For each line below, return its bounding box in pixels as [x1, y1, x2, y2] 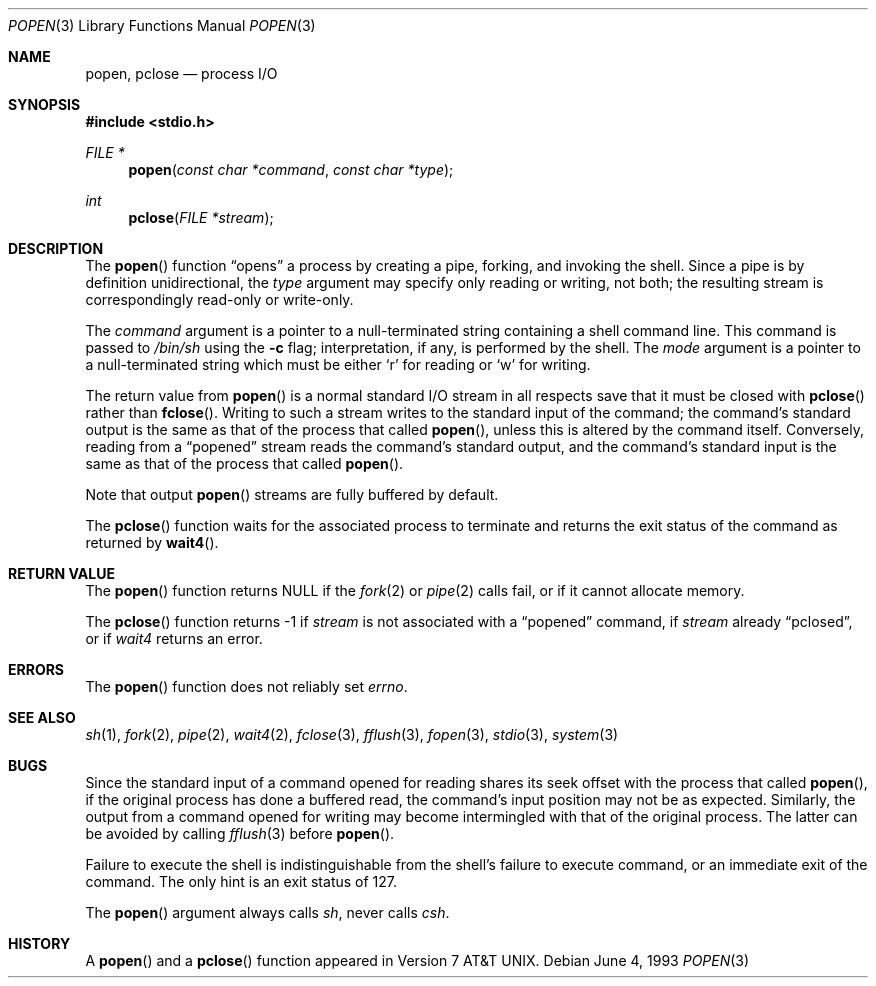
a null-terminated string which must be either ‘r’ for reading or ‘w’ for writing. [85, 356, 591, 373]
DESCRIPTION [8, 240, 104, 257]
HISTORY [8, 935, 71, 952]
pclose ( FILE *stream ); [128, 209, 274, 226]
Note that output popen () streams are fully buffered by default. [85, 486, 499, 503]
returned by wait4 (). [85, 534, 219, 551]
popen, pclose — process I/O [85, 65, 278, 82]
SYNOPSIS [8, 96, 81, 113]
